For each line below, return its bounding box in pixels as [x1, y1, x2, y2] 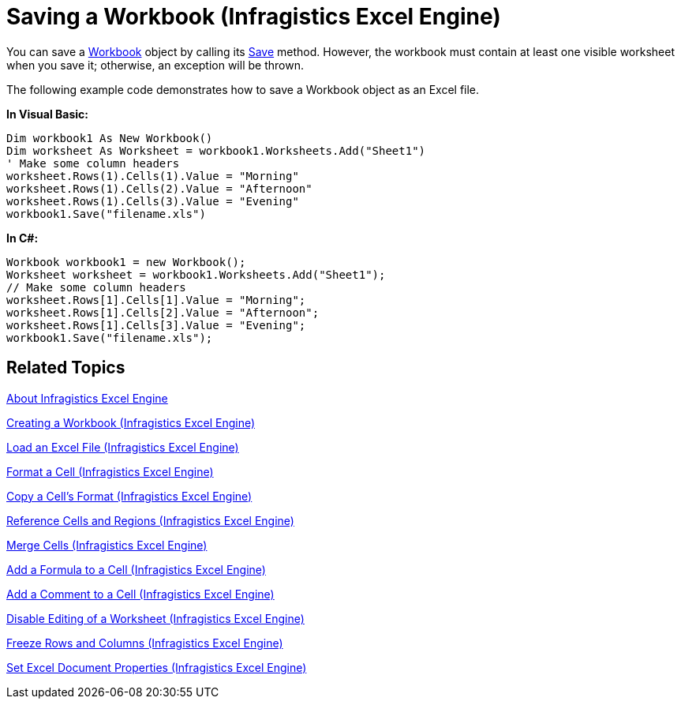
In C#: [6, 231, 39, 245]
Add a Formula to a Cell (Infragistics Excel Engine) [6, 562, 266, 576]
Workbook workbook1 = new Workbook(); [6, 255, 246, 268]
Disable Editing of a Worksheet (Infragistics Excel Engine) [6, 611, 305, 625]
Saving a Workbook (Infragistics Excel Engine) [6, 3, 501, 30]
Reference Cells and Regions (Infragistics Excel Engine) [6, 513, 294, 527]
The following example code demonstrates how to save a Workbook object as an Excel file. [6, 82, 480, 96]
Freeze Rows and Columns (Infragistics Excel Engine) [6, 636, 283, 650]
